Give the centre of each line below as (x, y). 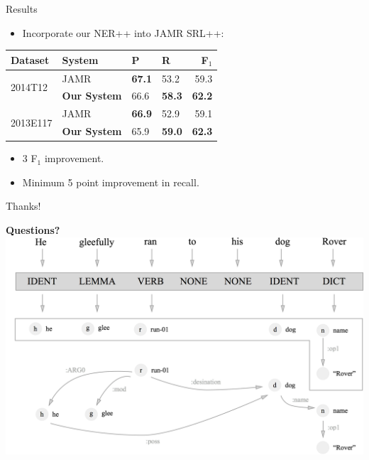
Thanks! (23, 206)
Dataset (30, 59)
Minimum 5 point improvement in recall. (111, 182)
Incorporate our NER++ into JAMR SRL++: (123, 32)
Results (22, 9)
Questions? (33, 229)
